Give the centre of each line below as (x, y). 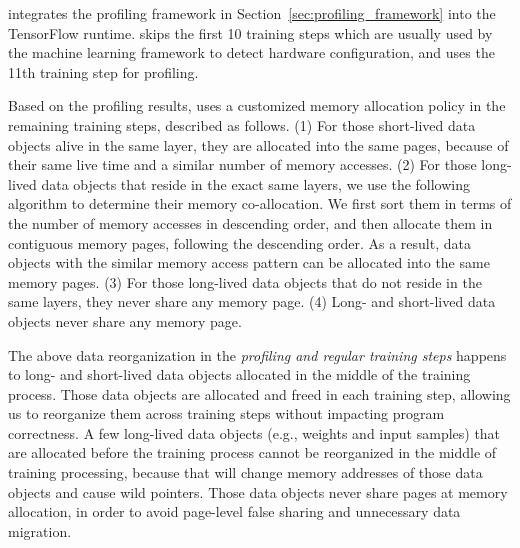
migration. (40, 530)
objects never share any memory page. (125, 320)
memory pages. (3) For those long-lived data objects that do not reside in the (245, 281)
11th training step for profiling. (103, 71)
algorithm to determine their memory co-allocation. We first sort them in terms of (260, 203)
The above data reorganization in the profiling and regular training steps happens (257, 354)
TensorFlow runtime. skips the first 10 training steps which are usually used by (250, 32)
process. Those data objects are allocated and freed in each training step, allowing (259, 393)
